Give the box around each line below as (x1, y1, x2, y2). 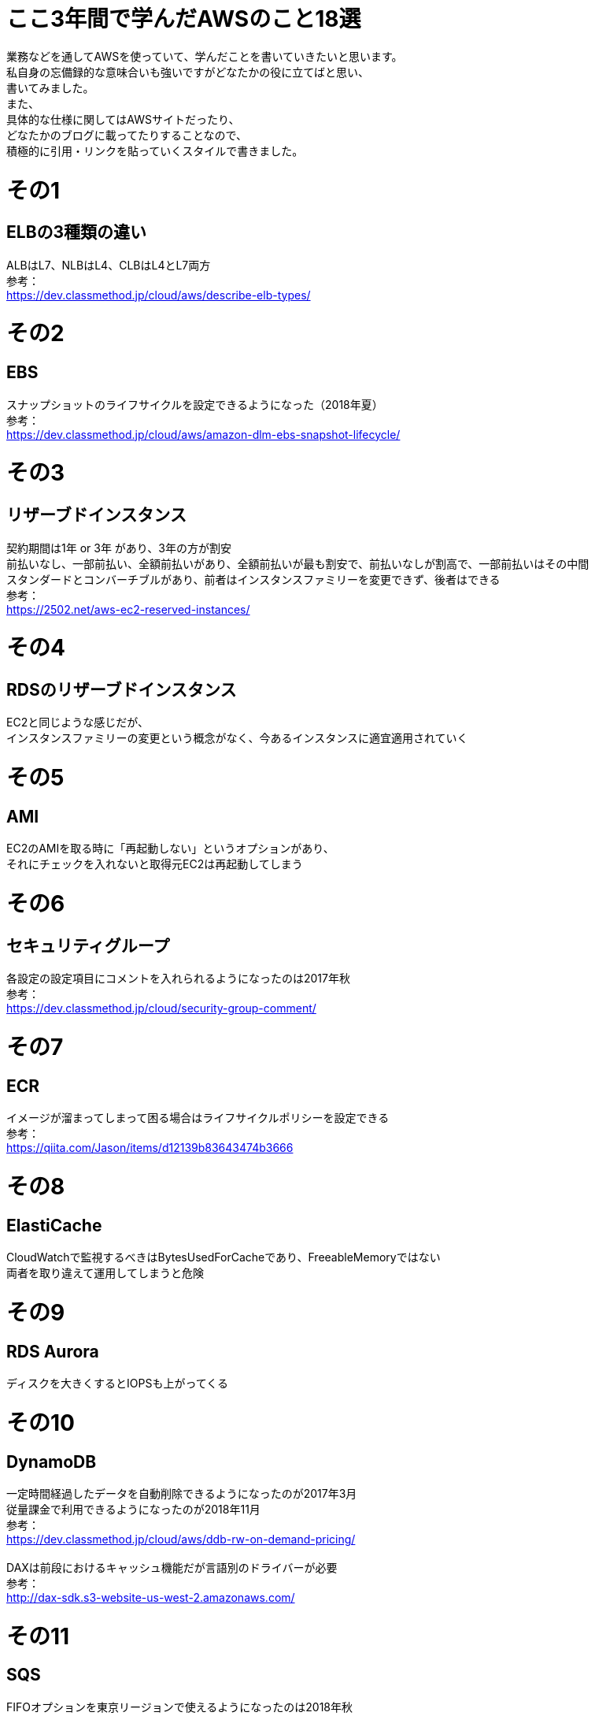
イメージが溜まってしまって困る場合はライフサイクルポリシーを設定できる (6, 1111, 390, 1125)
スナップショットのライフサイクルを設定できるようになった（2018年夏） (6, 397, 383, 411)
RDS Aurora (6, 1341, 99, 1361)
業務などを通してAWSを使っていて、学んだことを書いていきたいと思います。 (6, 49, 403, 63)
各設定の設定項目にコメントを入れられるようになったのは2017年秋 (6, 971, 350, 986)
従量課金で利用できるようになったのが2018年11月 (6, 1502, 261, 1516)
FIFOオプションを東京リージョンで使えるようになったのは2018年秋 (6, 1699, 353, 1714)
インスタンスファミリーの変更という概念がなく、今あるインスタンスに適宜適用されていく (6, 731, 468, 745)
